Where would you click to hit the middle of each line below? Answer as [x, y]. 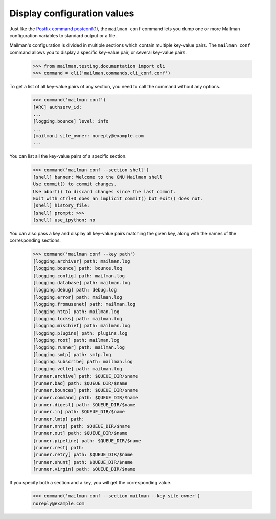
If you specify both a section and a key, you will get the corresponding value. [90, 483]
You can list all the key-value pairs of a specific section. [68, 156]
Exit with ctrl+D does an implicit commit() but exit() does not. [118, 198]
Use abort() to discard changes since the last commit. [105, 191]
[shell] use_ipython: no [64, 220]
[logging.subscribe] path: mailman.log [83, 362]
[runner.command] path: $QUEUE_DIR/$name [86, 398]
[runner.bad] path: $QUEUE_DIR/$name [80, 383]
